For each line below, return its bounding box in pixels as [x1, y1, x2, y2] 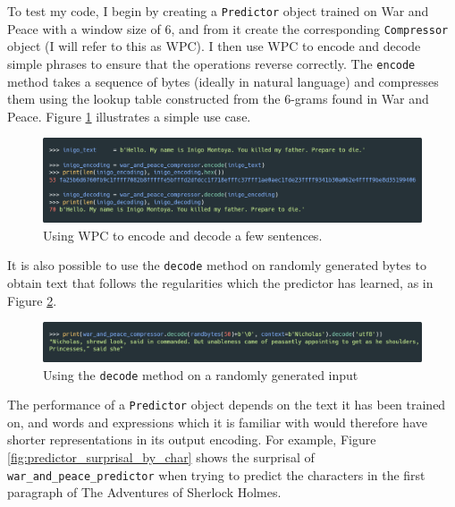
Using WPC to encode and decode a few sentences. [43, 225, 323, 244]
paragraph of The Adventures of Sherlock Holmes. [7, 483, 282, 502]
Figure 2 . [7, 291, 57, 309]
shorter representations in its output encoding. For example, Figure [7, 430, 376, 449]
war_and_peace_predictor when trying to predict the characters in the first [7, 465, 426, 484]
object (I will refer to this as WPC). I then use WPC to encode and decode [7, 37, 421, 55]
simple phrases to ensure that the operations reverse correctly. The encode [7, 54, 416, 72]
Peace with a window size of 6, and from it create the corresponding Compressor [7, 19, 449, 38]
